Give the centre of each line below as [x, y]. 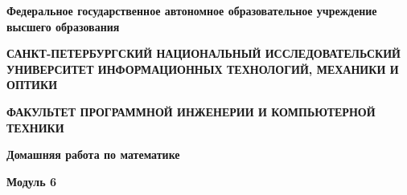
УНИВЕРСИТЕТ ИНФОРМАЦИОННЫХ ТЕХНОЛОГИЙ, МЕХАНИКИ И [203, 69]
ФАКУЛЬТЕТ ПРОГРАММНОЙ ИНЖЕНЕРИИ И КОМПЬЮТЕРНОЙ [191, 111]
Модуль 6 [32, 181]
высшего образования [63, 26]
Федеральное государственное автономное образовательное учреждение [192, 10]
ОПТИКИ [32, 85]
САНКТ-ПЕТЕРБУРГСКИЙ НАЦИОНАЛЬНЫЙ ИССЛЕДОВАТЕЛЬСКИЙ [203, 53]
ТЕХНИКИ [35, 127]
